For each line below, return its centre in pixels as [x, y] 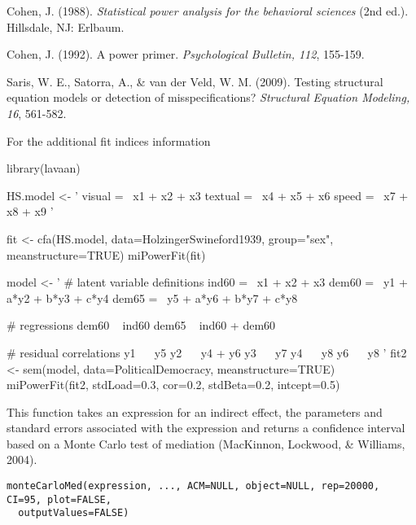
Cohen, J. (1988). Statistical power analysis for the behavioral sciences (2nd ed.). [208, 11]
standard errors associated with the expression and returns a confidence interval [206, 428]
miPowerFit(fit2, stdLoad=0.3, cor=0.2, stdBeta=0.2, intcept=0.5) [173, 385]
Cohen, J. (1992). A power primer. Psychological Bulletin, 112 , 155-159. [186, 54]
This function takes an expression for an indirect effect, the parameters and [195, 411]
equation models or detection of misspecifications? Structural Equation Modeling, [208, 97]
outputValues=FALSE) [74, 513]
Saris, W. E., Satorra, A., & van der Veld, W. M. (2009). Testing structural [195, 81]
